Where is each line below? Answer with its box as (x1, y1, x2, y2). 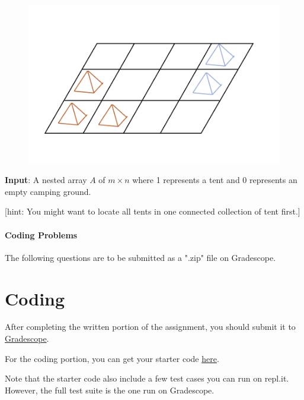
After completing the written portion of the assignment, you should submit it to (5, 320, 296, 333)
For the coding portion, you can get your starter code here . (5, 352, 219, 364)
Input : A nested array (5, 174, 87, 186)
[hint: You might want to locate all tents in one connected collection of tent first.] (5, 205, 300, 218)
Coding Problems (5, 228, 78, 241)
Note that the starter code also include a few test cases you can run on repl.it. (5, 372, 289, 385)
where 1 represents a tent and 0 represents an (132, 174, 297, 186)
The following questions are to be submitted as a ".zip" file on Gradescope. (5, 251, 276, 263)
